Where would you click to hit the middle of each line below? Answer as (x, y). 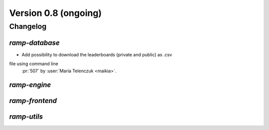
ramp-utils (26, 117)
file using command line (34, 64)
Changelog (28, 26)
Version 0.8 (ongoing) (56, 13)
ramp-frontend (33, 101)
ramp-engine (30, 85)
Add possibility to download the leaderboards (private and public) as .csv (97, 54)
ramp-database (34, 43)
